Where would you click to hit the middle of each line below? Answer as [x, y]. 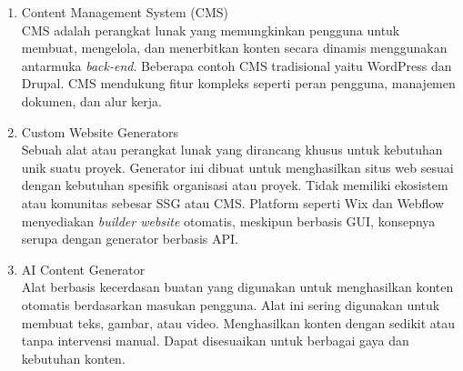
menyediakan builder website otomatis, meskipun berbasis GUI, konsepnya [228, 221]
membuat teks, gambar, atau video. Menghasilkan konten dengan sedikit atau [238, 322]
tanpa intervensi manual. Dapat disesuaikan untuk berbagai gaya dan [215, 341]
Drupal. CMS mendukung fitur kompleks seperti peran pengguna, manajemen [238, 83]
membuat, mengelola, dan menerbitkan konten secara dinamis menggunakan [234, 48]
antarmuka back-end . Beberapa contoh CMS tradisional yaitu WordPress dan [237, 65]
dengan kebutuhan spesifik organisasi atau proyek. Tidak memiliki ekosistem [235, 185]
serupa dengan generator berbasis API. [130, 239]
